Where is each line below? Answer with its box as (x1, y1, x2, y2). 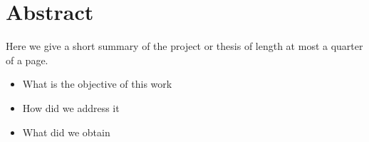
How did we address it (22, 100, 120, 115)
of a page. (6, 52, 48, 67)
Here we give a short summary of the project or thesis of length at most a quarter (6, 39, 363, 54)
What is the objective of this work (22, 76, 172, 91)
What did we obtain (22, 124, 110, 139)
